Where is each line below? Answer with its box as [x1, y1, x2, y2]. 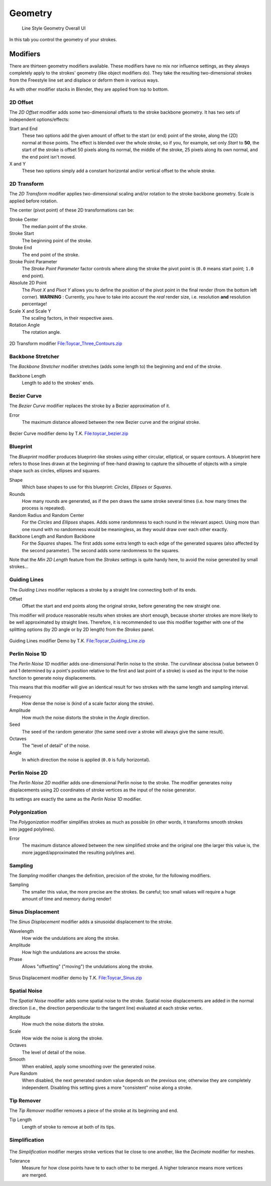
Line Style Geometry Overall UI [22, 25, 86, 31]
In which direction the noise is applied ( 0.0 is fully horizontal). [22, 757, 151, 763]
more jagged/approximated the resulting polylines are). [22, 849, 135, 855]
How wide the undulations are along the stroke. [22, 935, 120, 941]
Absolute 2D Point [9, 280, 47, 286]
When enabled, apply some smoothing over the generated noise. [22, 1063, 156, 1069]
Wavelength [9, 928, 34, 934]
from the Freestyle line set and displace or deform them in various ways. [9, 77, 159, 83]
